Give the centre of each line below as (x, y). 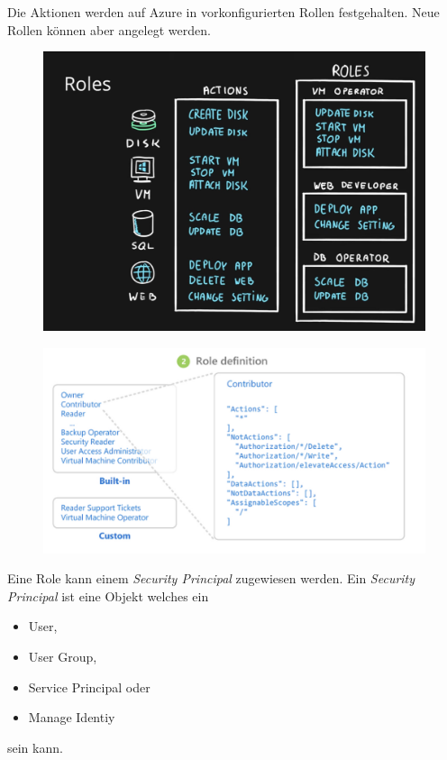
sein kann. (35, 747)
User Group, (63, 657)
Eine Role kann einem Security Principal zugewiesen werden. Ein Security (211, 578)
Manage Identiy (72, 717)
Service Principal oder (89, 687)
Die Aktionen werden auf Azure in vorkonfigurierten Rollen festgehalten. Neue (223, 12)
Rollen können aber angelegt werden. (109, 29)
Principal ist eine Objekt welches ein (108, 595)
